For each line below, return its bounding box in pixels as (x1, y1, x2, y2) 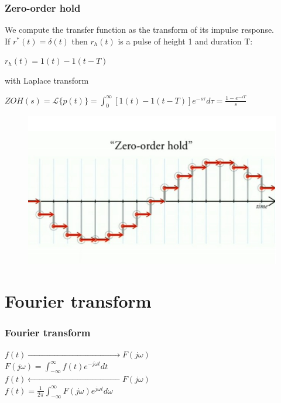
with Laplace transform (5, 74, 89, 86)
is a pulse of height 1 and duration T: (118, 35, 253, 47)
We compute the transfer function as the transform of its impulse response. (5, 23, 275, 36)
